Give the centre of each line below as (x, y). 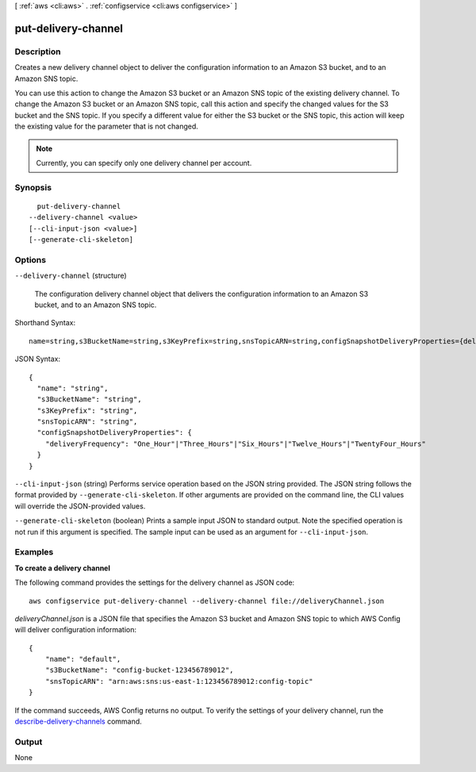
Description (38, 52)
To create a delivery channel (62, 568)
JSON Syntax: (38, 359)
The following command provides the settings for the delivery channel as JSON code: (155, 582)
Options (31, 259)
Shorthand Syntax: (45, 323)
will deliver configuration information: (75, 630)
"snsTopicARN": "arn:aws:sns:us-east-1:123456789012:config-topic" (179, 681)
